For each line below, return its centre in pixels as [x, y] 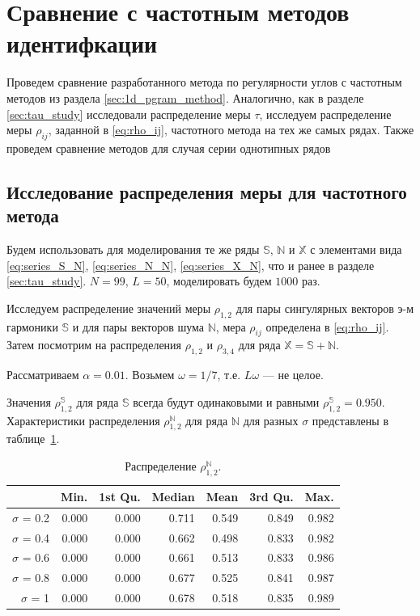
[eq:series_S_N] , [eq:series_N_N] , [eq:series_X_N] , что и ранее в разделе [191, 265]
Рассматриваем [43, 375]
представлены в [350, 420]
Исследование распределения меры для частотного [207, 191]
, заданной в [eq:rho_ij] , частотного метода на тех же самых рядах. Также [231, 130]
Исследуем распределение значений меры [109, 308]
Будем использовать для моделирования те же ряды [133, 249]
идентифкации [82, 43]
